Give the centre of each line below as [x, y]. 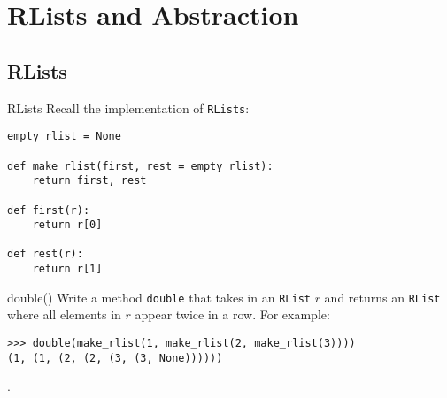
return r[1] [67, 269]
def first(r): [49, 210]
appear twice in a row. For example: [232, 314]
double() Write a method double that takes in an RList [159, 297]
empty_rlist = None [64, 137]
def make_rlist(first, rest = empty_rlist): [140, 166]
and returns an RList [382, 297]
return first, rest [89, 181]
